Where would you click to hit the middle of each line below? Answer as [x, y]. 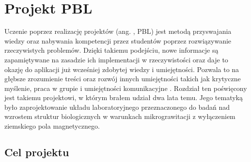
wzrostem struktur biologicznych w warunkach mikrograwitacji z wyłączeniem [120, 116]
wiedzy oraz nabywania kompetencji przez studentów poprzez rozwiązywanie [118, 40]
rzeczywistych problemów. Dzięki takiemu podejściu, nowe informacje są [111, 50]
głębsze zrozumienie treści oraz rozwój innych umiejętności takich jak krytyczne [123, 79]
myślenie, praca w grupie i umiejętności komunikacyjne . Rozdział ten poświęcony [126, 88]
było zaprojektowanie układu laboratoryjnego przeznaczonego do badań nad [117, 107]
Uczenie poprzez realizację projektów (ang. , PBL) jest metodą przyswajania [118, 31]
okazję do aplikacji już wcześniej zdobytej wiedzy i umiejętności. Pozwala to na [122, 69]
